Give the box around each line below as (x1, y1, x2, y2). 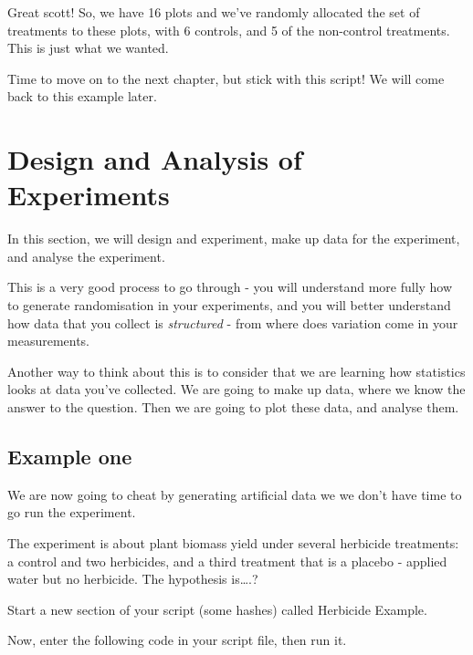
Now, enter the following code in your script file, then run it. (7, 630, 347, 650)
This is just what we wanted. (7, 38, 169, 57)
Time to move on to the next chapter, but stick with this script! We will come (7, 68, 445, 88)
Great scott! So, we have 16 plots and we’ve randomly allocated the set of (7, 3, 420, 21)
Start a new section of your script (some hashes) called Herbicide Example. (7, 599, 427, 619)
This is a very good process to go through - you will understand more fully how (7, 277, 453, 296)
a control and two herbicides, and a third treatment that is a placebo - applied (7, 551, 447, 570)
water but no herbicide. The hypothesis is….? (7, 569, 258, 588)
